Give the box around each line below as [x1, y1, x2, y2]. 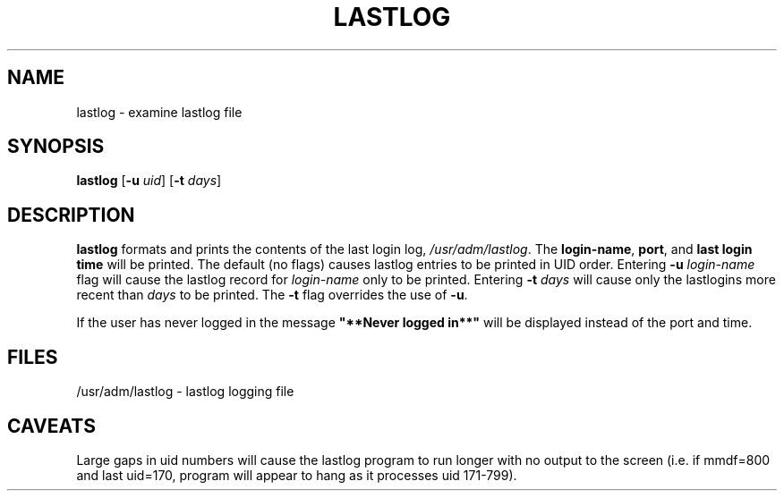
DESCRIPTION [7, 203, 135, 226]
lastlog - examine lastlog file [76, 104, 243, 120]
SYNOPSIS [7, 135, 105, 158]
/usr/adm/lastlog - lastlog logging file [76, 384, 294, 400]
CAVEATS [7, 414, 96, 437]
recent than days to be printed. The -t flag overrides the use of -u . [76, 287, 468, 303]
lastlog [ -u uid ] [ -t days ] [76, 173, 222, 189]
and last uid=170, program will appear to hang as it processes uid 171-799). [76, 467, 517, 483]
